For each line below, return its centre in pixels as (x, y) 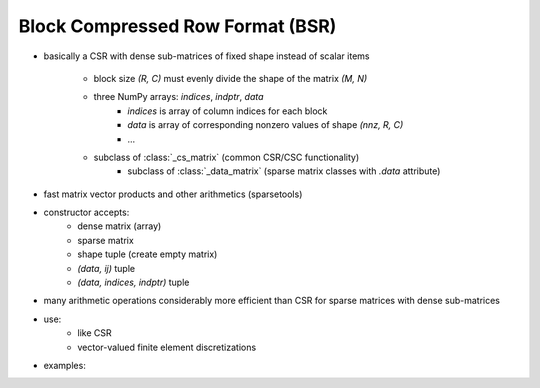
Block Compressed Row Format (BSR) (177, 26)
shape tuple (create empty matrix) (147, 254)
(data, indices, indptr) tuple (133, 282)
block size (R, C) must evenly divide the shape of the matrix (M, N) (230, 78)
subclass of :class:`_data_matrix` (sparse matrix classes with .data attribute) (284, 171)
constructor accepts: (86, 212)
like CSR (94, 333)
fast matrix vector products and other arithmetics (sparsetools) (173, 194)
